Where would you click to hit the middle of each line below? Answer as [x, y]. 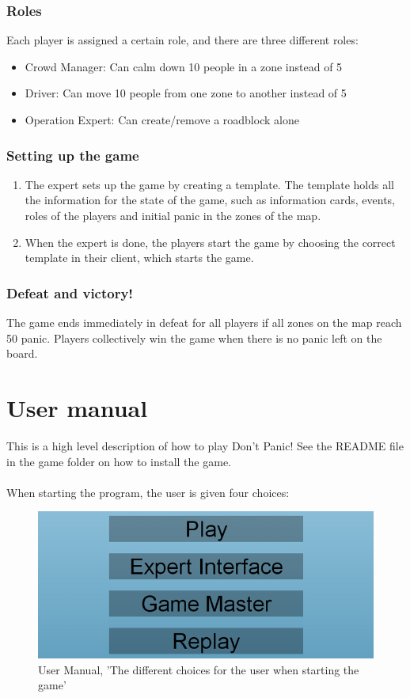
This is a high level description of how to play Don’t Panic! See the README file [205, 445]
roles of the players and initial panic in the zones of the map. [173, 215]
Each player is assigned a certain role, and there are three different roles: [182, 40]
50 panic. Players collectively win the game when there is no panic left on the [194, 338]
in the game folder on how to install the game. [119, 461]
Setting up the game [73, 155]
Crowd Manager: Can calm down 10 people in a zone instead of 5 [184, 66]
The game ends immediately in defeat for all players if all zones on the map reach [204, 322]
